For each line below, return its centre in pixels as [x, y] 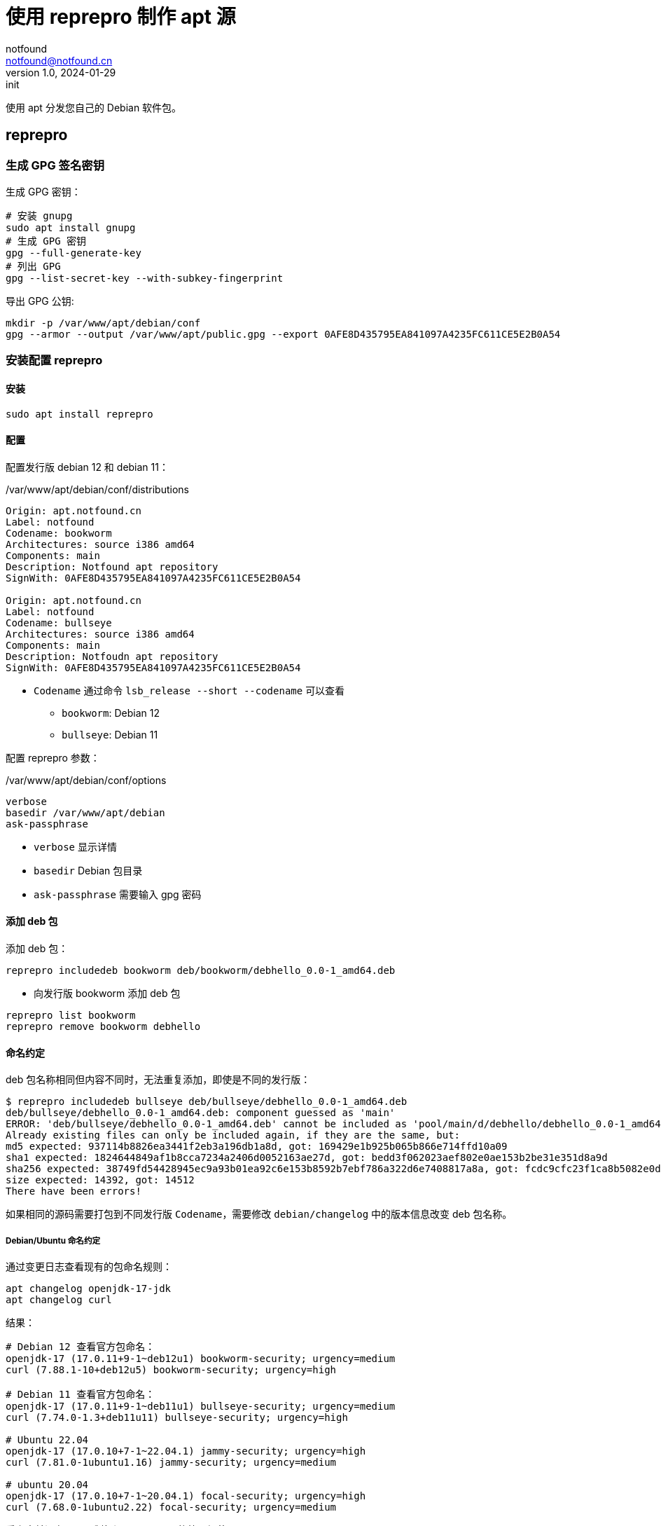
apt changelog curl [59, 1300]
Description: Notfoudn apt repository [112, 656]
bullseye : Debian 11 [110, 734]
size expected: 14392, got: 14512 [100, 1180]
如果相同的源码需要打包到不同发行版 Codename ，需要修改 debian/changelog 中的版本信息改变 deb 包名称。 [259, 1214]
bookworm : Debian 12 [111, 713]
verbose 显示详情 [75, 846]
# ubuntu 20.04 [47, 1485]
